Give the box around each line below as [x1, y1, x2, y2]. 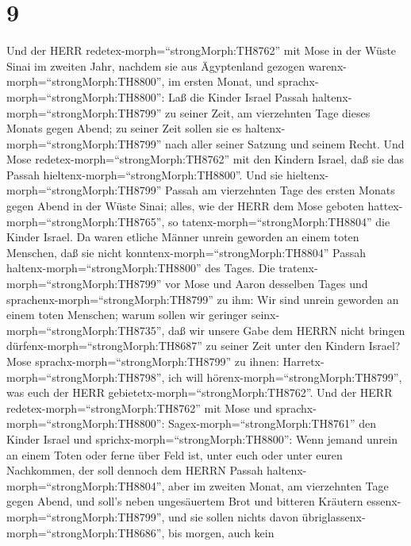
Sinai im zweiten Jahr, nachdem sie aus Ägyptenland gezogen [6, 57, 305, 74]
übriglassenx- [302, 508, 366, 525]
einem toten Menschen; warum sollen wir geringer [6, 306, 248, 323]
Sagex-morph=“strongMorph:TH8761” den [168, 415, 376, 432]
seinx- [251, 306, 280, 323]
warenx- [308, 57, 347, 74]
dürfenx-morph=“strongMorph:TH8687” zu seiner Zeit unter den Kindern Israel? [6, 337, 401, 354]
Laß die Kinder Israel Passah [168, 88, 309, 105]
